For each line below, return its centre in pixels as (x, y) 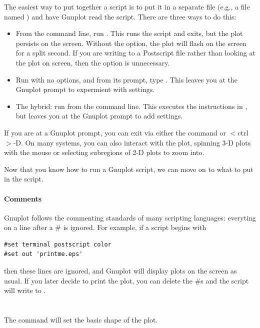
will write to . (25, 290)
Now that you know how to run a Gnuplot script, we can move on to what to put (129, 169)
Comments (23, 198)
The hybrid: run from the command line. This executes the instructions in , (131, 106)
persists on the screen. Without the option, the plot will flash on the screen (131, 43)
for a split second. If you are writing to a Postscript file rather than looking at (135, 53)
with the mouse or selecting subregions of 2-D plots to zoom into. (104, 152)
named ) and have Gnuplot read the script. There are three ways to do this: (120, 16)
